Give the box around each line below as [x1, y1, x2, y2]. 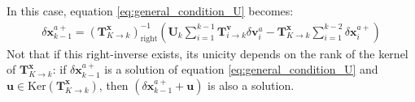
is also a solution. [207, 76, 295, 93]
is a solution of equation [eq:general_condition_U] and [104, 61, 378, 78]
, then [98, 76, 129, 93]
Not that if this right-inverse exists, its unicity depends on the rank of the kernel [7, 45, 408, 62]
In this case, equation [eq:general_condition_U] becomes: [7, 2, 294, 19]
